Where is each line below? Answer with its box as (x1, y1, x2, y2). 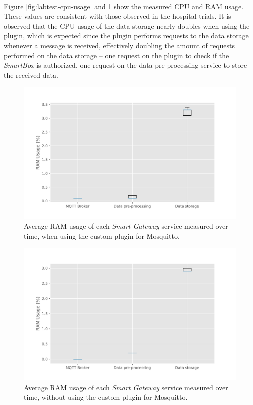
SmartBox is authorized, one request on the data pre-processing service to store (4, 60, 247, 70)
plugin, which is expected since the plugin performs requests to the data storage (4, 30, 249, 41)
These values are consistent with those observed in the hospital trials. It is (4, 11, 231, 21)
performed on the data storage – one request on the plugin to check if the (4, 50, 229, 60)
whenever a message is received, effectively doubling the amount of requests (4, 40, 235, 50)
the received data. (4, 69, 58, 80)
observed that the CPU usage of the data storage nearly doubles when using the (4, 20, 250, 31)
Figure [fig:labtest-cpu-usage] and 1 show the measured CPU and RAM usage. (4, 1, 244, 11)
